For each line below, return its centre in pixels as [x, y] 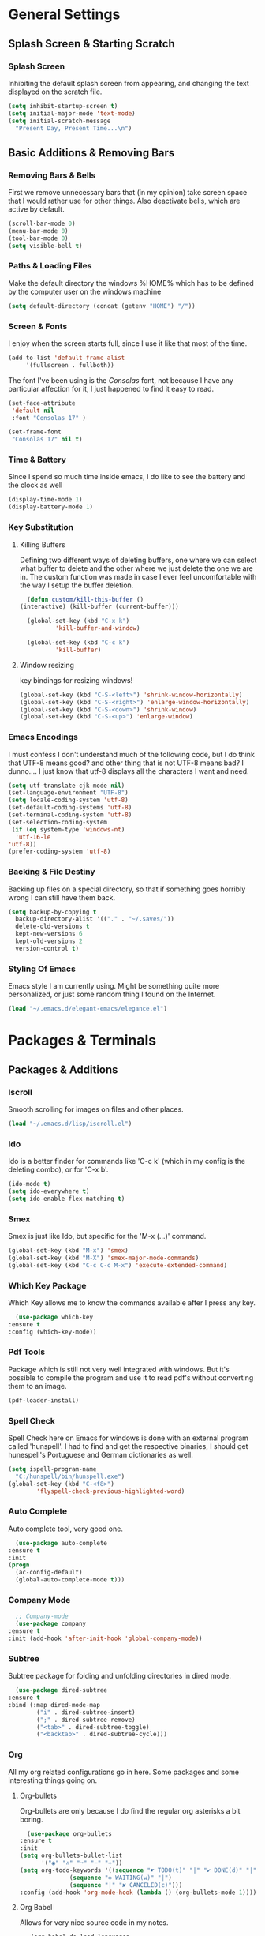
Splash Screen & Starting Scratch [91, 44]
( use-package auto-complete [62, 1543]
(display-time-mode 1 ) [45, 500]
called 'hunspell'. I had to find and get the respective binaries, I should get [128, 1446]
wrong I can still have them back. [62, 897]
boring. [31, 1819]
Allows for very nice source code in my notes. [94, 1923]
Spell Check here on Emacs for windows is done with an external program [128, 1438]
